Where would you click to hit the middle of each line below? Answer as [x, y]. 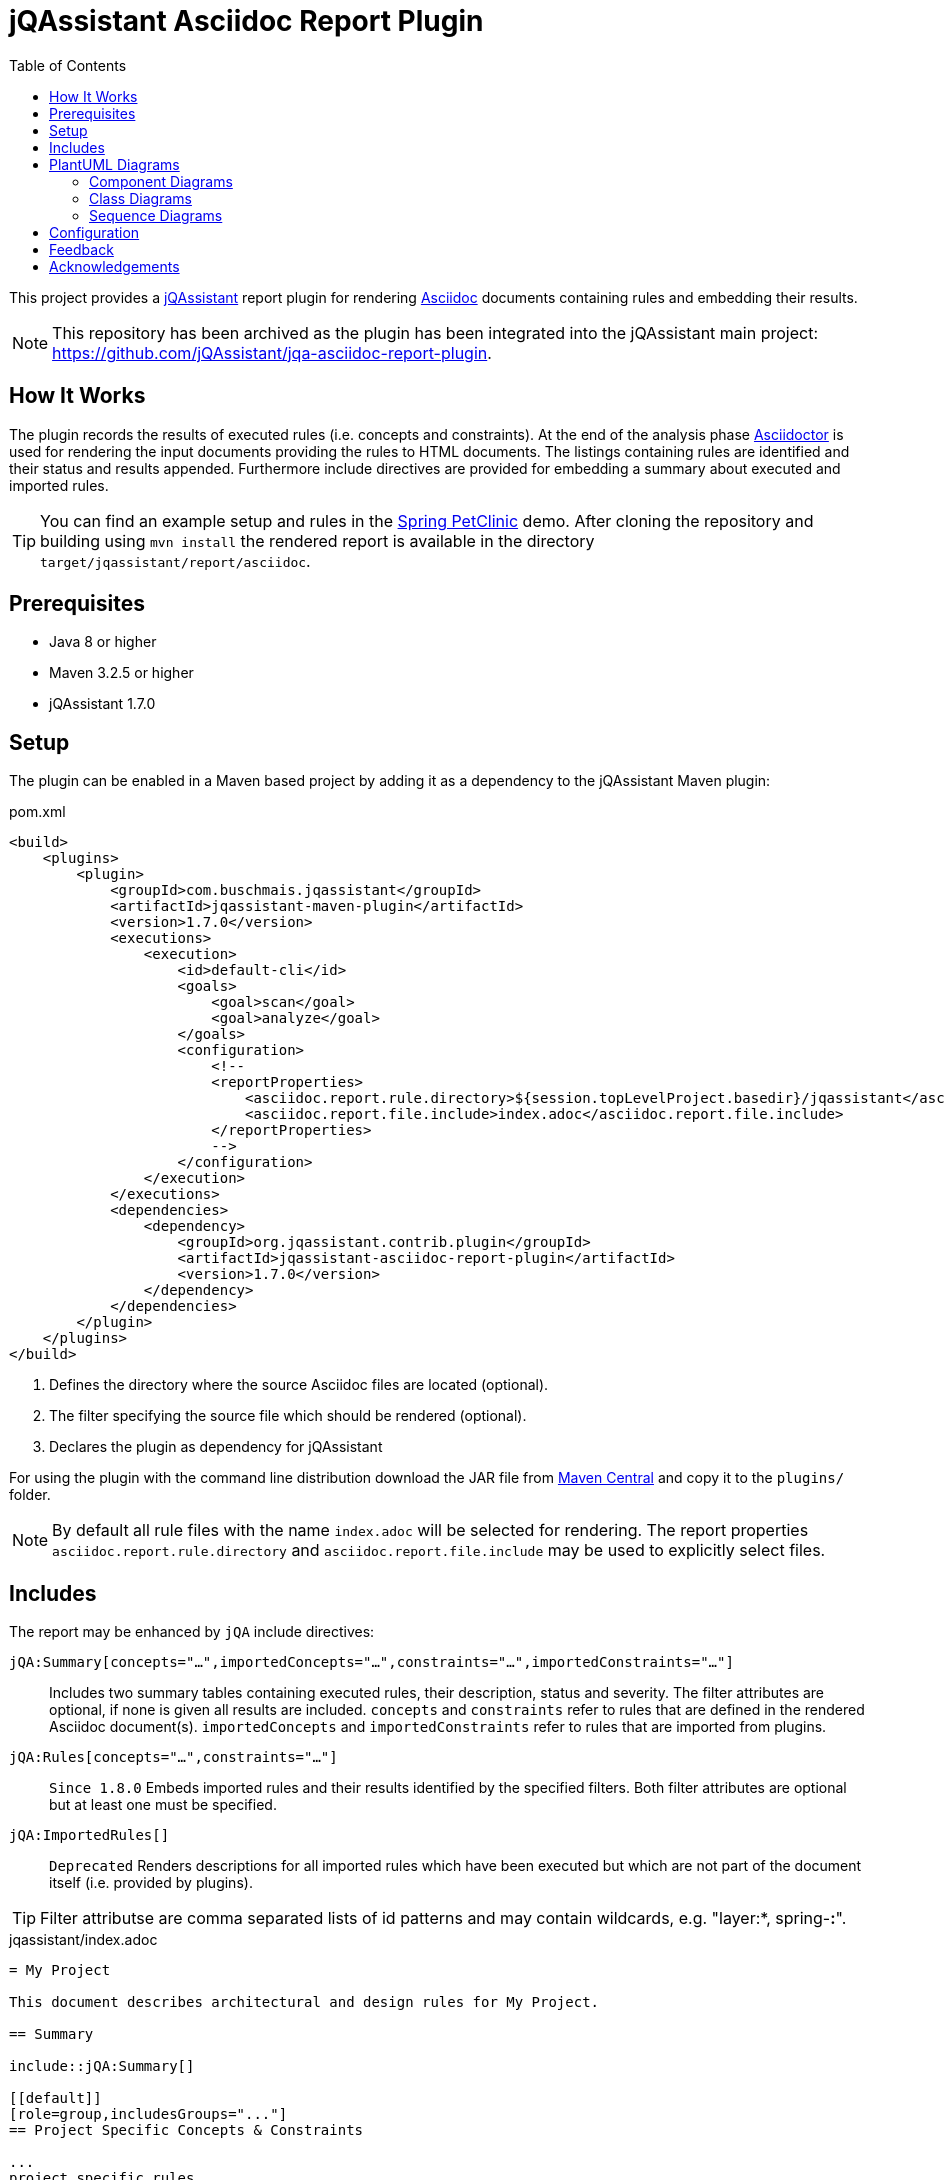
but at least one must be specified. [163, 1805]
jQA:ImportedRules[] [89, 1835]
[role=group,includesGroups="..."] [148, 2114]
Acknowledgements [114, 266]
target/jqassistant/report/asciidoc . [175, 560]
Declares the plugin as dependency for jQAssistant [216, 1447]
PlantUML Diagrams [114, 164]
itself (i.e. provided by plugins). [151, 1883]
